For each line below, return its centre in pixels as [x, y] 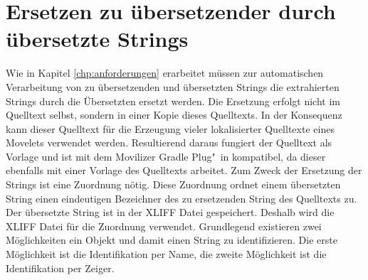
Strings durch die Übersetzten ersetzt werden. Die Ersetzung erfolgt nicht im [173, 101]
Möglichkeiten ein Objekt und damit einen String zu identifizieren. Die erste [172, 240]
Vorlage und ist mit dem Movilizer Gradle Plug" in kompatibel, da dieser [166, 156]
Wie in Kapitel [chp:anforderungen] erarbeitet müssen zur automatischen [165, 73]
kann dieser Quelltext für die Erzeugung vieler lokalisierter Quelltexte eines [170, 128]
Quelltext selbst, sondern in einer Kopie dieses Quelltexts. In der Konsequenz [174, 115]
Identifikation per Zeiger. [60, 268]
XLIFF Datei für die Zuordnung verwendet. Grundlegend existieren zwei [164, 226]
